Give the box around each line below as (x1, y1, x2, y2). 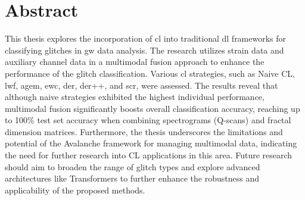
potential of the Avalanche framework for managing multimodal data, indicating (5, 137, 297, 149)
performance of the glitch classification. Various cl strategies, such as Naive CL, (5, 67, 295, 79)
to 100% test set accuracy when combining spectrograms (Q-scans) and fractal (5, 114, 291, 126)
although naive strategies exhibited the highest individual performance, (5, 90, 264, 103)
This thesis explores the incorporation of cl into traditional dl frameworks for (5, 32, 287, 45)
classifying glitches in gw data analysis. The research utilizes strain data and (5, 43, 284, 56)
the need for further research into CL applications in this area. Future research (5, 149, 292, 161)
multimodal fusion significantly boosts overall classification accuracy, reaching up (5, 102, 300, 114)
